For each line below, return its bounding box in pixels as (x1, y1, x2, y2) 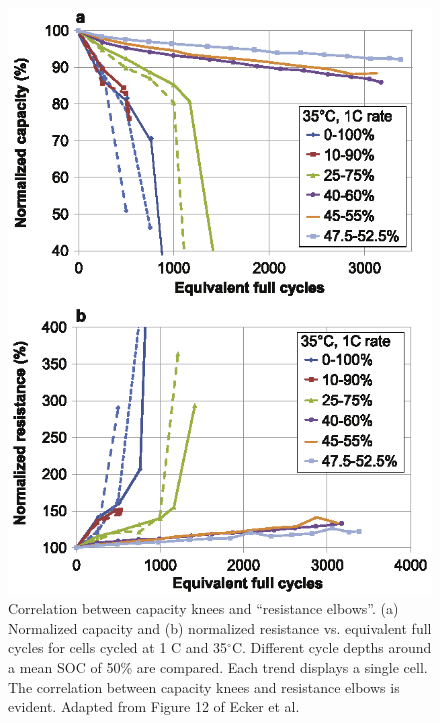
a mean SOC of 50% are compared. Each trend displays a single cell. (8, 656, 428, 677)
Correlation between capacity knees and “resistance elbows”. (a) (8, 598, 399, 619)
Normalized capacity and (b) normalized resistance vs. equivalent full (8, 617, 432, 638)
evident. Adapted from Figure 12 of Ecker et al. (8, 696, 300, 717)
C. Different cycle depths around (231, 637, 432, 658)
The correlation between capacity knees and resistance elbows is (8, 676, 400, 697)
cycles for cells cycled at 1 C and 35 (8, 637, 228, 658)
